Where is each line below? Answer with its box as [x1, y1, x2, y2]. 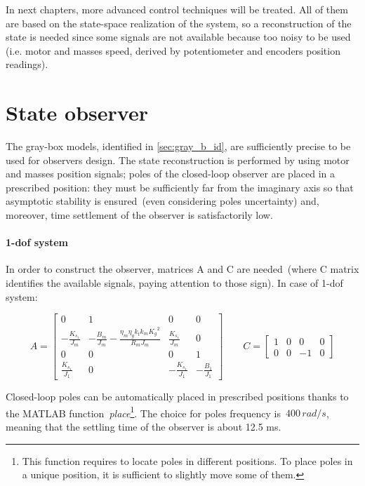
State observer [6, 98, 148, 127]
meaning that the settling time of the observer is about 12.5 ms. [6, 419, 281, 433]
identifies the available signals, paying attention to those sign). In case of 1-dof [6, 276, 343, 290]
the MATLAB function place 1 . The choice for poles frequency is [6, 403, 281, 420]
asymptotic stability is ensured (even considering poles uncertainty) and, [6, 194, 319, 208]
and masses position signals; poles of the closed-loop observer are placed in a [6, 166, 335, 181]
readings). [6, 57, 48, 72]
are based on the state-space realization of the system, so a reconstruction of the [6, 15, 352, 30]
